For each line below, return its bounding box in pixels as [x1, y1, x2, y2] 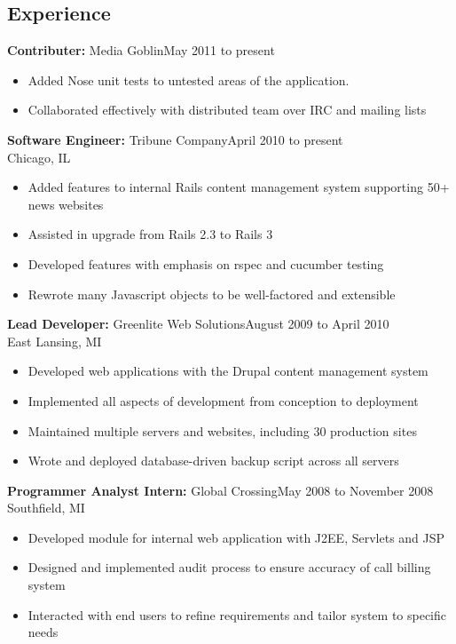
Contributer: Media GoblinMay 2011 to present [7, 41, 275, 60]
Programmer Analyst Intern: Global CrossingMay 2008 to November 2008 [7, 481, 434, 499]
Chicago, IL [7, 147, 71, 166]
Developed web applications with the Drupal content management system [28, 362, 428, 380]
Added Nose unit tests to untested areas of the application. [28, 70, 350, 89]
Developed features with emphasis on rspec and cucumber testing [28, 254, 384, 273]
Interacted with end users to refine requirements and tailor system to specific [28, 605, 447, 624]
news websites [28, 195, 104, 213]
